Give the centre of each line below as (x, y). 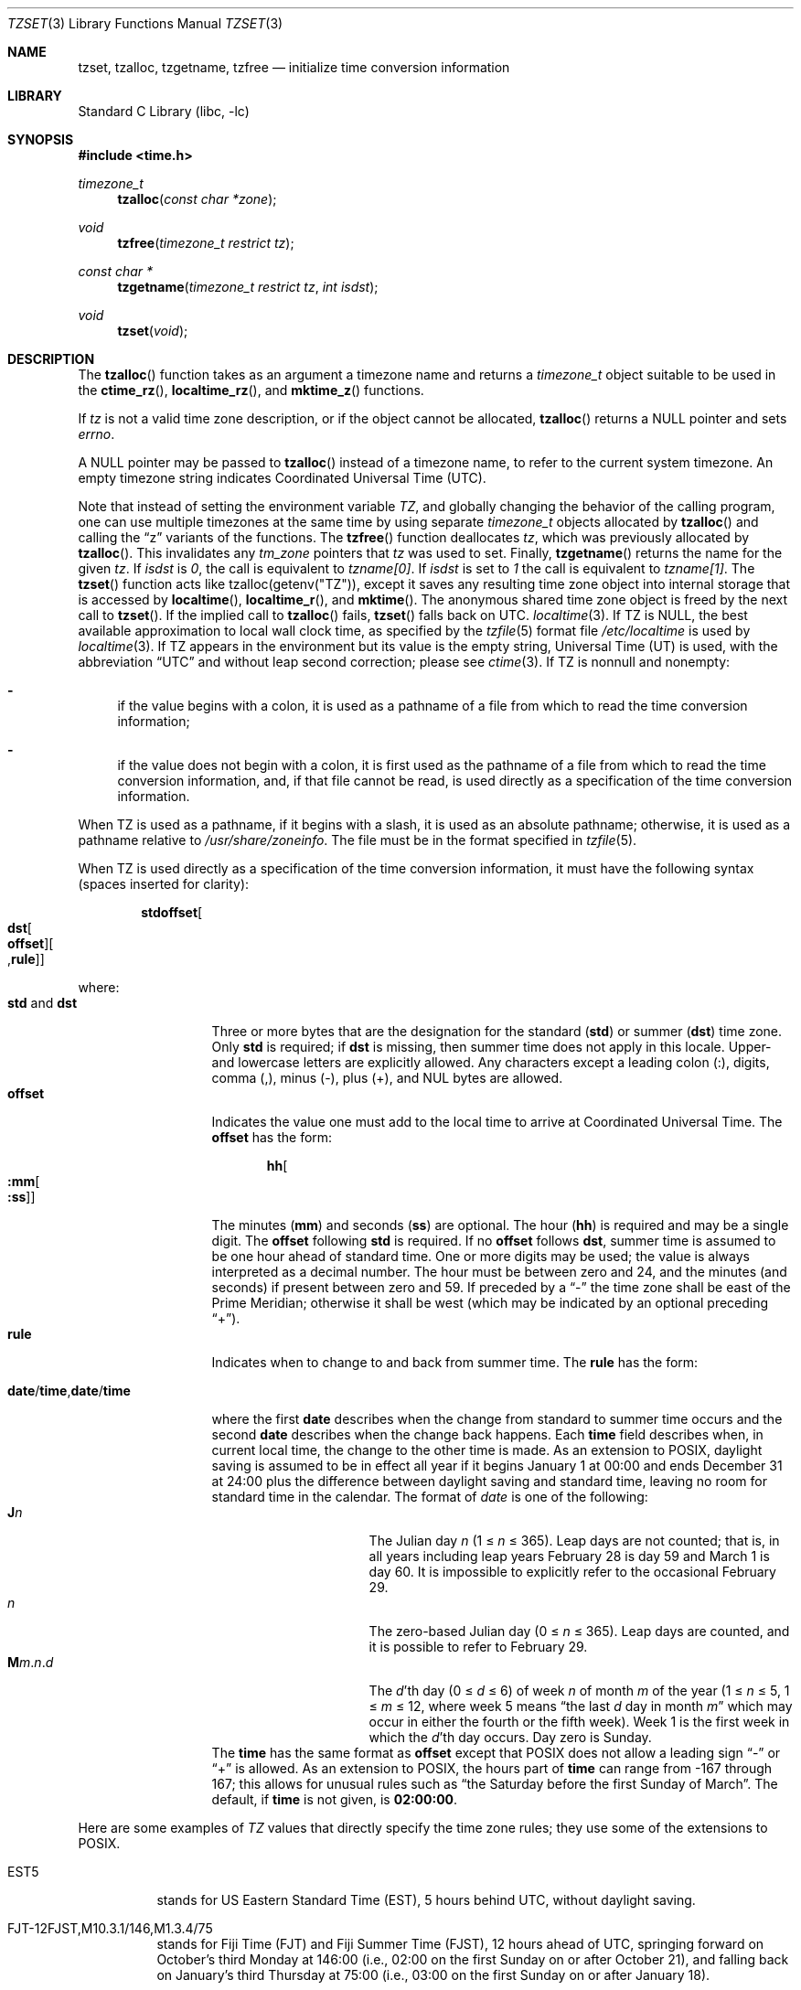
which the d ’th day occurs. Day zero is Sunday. (510, 1737)
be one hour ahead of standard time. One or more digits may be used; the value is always (481, 1256)
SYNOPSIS (41, 139)
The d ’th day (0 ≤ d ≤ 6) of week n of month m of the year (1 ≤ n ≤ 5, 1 (579, 1690)
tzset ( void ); (153, 331)
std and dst (43, 1003)
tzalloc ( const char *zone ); (197, 199)
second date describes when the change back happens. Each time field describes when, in (487, 1434)
